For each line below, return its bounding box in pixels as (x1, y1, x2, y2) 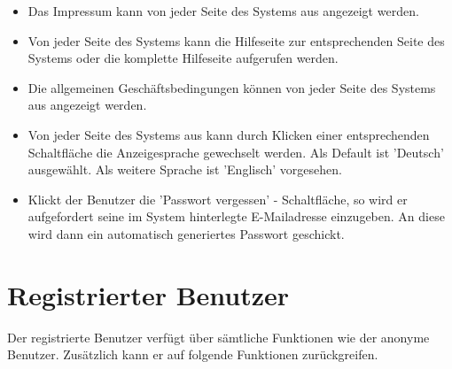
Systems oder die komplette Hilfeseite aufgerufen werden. (27, 49, 339, 67)
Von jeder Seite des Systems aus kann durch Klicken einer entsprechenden (27, 125, 430, 143)
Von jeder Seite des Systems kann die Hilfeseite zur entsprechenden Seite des (27, 31, 445, 50)
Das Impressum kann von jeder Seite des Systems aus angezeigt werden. (27, 2, 419, 19)
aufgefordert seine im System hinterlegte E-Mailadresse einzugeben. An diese (27, 207, 445, 226)
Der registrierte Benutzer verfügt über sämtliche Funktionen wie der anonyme (7, 327, 430, 346)
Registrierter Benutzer (7, 276, 290, 312)
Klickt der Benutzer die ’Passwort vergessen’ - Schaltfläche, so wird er (27, 189, 408, 208)
